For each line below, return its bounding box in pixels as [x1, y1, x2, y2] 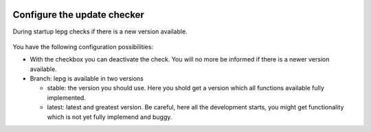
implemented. [47, 93, 86, 102]
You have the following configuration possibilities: [12, 42, 154, 51]
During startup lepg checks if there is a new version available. [12, 27, 188, 36]
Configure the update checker [12, 9, 144, 21]
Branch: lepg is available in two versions [30, 75, 144, 83]
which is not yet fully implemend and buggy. [47, 113, 172, 121]
